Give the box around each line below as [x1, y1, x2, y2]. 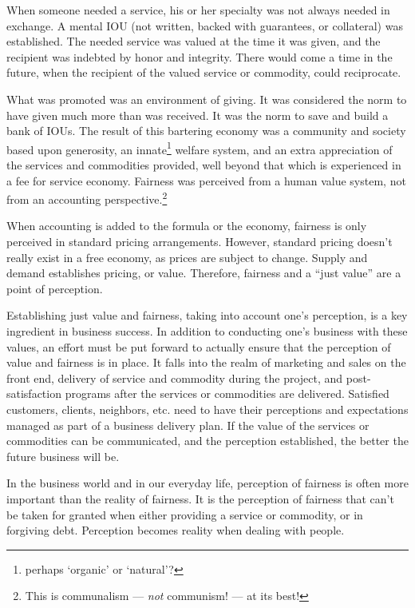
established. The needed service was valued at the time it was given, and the [6, 33, 381, 50]
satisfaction [6, 385, 61, 402]
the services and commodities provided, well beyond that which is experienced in [6, 157, 401, 173]
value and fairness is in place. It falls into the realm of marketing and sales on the [6, 354, 406, 371]
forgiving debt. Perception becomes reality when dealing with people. [6, 522, 345, 538]
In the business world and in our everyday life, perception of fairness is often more [6, 475, 409, 491]
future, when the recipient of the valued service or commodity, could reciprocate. [6, 64, 401, 81]
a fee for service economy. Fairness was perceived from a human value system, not [6, 172, 406, 189]
